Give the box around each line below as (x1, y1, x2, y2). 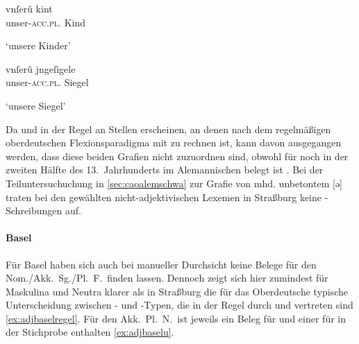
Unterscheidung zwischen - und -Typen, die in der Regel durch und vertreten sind (6, 298, 353, 312)
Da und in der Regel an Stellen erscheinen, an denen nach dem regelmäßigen (6, 121, 331, 136)
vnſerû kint (6, 1, 53, 15)
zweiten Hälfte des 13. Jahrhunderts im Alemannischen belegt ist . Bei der (6, 162, 324, 177)
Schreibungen (6, 203, 62, 218)
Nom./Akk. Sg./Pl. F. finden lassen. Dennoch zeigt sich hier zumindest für (6, 270, 328, 285)
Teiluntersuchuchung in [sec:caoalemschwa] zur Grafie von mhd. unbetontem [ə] (6, 175, 342, 190)
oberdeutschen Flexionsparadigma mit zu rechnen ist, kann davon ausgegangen (6, 135, 342, 150)
